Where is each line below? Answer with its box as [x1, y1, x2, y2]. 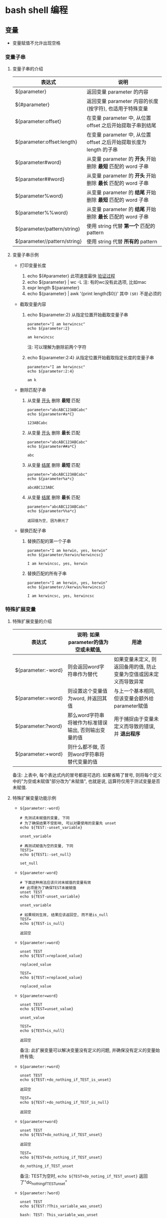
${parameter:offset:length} [14, 139, 78, 146]
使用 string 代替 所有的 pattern [86, 238, 158, 245]
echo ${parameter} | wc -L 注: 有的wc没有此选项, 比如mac [27, 279, 147, 285]
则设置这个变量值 [67, 687, 108, 694]
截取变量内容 [19, 301, 46, 307]
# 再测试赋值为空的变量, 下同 [19, 843, 74, 848]
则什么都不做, [67, 743, 99, 750]
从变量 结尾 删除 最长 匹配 [27, 494, 81, 500]
